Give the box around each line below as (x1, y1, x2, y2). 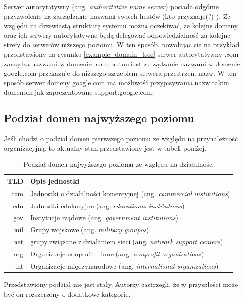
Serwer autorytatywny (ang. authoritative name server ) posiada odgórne (4, 1, 219, 11)
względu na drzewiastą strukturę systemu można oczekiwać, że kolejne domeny (4, 20, 238, 31)
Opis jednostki (30, 175, 80, 186)
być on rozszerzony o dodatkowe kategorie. (4, 288, 130, 299)
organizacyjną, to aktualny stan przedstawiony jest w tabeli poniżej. (4, 143, 207, 153)
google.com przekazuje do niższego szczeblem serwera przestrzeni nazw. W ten (4, 68, 237, 78)
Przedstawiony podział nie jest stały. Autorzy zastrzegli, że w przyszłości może (4, 279, 238, 289)
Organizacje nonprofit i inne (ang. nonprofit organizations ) (30, 248, 204, 258)
